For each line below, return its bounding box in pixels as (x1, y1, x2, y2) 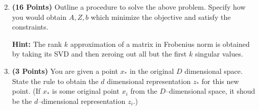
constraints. (12, 21, 49, 32)
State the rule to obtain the (12, 75, 99, 86)
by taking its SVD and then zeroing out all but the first (12, 48, 187, 59)
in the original (129, 65, 174, 76)
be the (12, 95, 32, 106)
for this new (201, 75, 239, 86)
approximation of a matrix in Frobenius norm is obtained (70, 38, 250, 49)
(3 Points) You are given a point (12, 65, 118, 76)
